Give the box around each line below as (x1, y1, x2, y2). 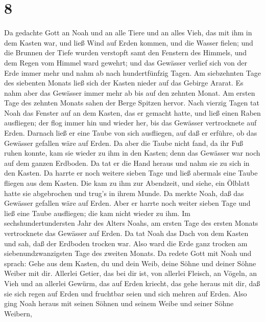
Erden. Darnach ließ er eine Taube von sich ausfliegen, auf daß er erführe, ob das (4, 127, 257, 138)
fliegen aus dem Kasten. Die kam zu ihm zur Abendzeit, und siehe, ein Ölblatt (4, 178, 250, 188)
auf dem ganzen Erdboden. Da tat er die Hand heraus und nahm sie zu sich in (4, 157, 250, 168)
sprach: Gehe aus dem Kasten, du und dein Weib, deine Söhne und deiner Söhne (4, 257, 256, 268)
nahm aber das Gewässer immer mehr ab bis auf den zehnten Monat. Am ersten (4, 87, 255, 98)
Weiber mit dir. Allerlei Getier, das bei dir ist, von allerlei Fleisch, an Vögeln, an (4, 268, 257, 278)
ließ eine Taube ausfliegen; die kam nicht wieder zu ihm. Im (4, 207, 190, 218)
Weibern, (4, 308, 32, 318)
